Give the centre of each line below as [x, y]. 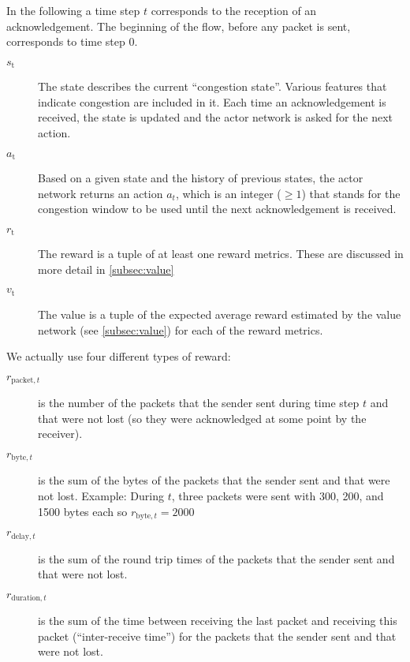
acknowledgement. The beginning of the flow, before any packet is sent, [179, 26]
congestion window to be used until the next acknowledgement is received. [217, 209]
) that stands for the [351, 193]
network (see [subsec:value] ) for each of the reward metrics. [181, 329]
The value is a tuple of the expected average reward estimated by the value [220, 314]
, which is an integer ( [228, 193]
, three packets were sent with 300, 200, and [278, 496]
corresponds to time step [66, 41]
